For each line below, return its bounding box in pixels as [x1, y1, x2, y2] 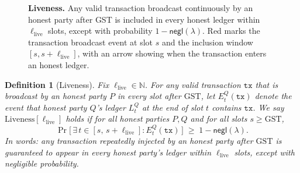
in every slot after [117, 90, 181, 102]
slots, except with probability [48, 24, 153, 37]
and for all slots [190, 112, 247, 125]
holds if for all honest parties [65, 112, 170, 125]
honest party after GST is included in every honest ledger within [28, 13, 260, 25]
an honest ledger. [28, 58, 89, 70]
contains [212, 101, 242, 113]
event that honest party [5, 101, 87, 113]
